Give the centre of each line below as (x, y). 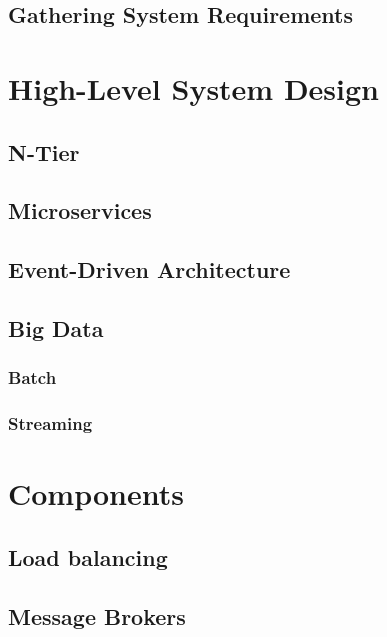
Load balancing (88, 556)
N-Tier (44, 151)
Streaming (50, 423)
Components (96, 493)
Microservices (80, 210)
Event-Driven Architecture (149, 269)
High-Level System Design (194, 87)
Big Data (56, 327)
